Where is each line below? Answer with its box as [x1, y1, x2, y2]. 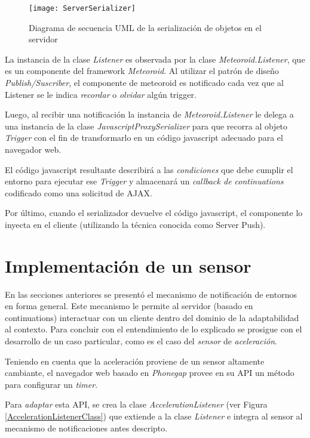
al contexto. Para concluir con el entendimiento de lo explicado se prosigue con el [5, 323, 302, 335]
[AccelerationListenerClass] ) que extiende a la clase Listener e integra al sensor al [5, 410, 303, 422]
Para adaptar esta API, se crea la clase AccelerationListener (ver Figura [5, 398, 268, 411]
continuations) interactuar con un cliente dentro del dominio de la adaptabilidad [5, 311, 299, 323]
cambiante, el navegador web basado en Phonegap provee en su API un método [5, 366, 294, 379]
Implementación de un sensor [5, 253, 251, 277]
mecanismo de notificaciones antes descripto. [5, 421, 168, 434]
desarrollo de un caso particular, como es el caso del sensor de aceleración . [5, 335, 277, 347]
